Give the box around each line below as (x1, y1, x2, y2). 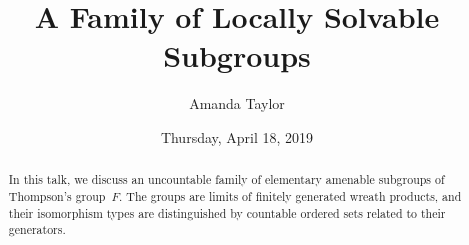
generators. (8, 221, 66, 238)
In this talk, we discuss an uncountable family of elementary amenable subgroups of (8, 171, 445, 188)
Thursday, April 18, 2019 (160, 126, 314, 147)
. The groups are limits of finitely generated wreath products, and (119, 187, 462, 204)
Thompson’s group (8, 187, 106, 204)
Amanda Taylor (189, 93, 285, 114)
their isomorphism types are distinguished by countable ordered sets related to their (8, 204, 446, 221)
